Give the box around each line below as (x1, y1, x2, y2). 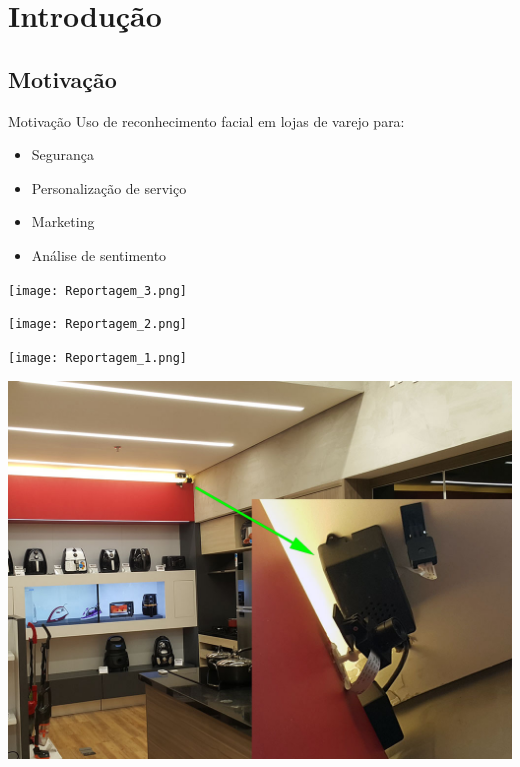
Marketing (31, 211, 95, 232)
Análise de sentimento (31, 244, 167, 265)
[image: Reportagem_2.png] (8, 317, 187, 332)
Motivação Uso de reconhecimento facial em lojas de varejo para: (8, 110, 405, 131)
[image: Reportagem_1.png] (8, 350, 187, 365)
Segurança (31, 144, 95, 165)
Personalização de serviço (31, 177, 187, 198)
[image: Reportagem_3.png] (8, 283, 187, 298)
